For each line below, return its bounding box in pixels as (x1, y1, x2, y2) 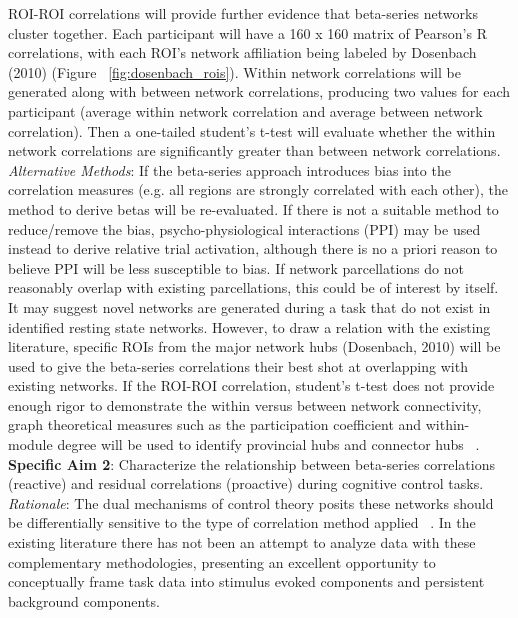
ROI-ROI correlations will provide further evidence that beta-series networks (8, 3, 478, 23)
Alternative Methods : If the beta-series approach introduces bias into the (8, 159, 451, 180)
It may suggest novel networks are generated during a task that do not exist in (8, 296, 491, 317)
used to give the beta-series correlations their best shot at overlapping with (8, 355, 468, 376)
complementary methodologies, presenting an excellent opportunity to (8, 551, 436, 572)
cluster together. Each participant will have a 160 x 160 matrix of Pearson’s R (8, 22, 487, 43)
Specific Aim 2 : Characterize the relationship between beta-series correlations (8, 453, 495, 474)
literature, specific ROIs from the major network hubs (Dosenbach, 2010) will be (8, 336, 501, 357)
